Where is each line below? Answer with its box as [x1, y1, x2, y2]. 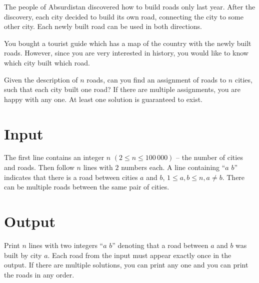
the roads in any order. [4, 269, 74, 279]
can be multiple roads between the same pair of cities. [4, 181, 169, 192]
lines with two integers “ [28, 239, 103, 250]
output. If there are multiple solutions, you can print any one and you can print [4, 259, 248, 270]
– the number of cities [176, 152, 243, 162]
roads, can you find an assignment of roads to [86, 74, 226, 84]
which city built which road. [4, 57, 90, 67]
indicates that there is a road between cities [4, 171, 138, 182]
